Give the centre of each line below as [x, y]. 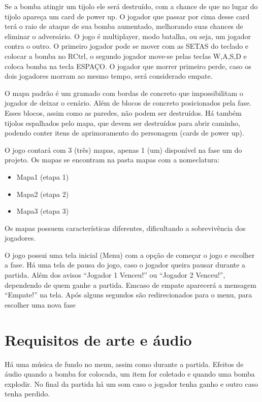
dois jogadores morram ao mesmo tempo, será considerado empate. [109, 76]
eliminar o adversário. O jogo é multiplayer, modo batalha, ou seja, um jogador [128, 36]
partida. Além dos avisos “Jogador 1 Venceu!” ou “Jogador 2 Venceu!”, [115, 275]
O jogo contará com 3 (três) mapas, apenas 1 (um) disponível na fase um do [123, 149]
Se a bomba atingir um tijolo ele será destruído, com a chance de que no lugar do [131, 6]
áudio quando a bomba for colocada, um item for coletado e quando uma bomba [130, 374]
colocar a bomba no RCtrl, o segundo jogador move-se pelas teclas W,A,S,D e [126, 56]
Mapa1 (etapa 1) [43, 176]
